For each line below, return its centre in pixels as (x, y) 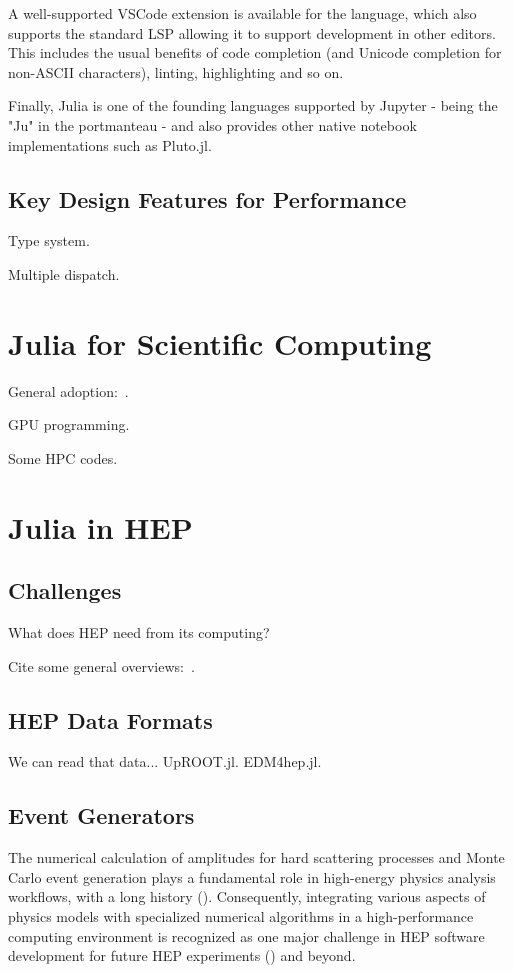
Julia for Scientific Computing (220, 342)
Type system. (49, 240)
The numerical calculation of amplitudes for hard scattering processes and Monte (256, 857)
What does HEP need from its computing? (139, 632)
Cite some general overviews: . (101, 665)
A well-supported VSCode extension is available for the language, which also (242, 13)
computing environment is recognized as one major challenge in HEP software (246, 935)
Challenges (65, 590)
